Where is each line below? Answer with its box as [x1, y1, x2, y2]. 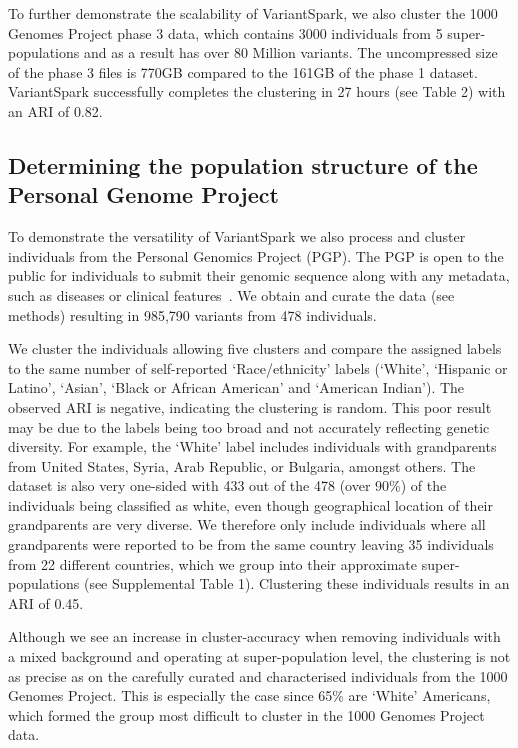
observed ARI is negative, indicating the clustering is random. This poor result [8, 396, 492, 417]
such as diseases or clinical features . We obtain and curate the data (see [8, 284, 455, 305]
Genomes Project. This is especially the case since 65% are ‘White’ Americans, [8, 685, 491, 706]
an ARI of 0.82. [8, 100, 103, 121]
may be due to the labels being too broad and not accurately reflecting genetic [8, 416, 490, 437]
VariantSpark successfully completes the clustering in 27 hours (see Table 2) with [8, 81, 506, 102]
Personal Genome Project [8, 179, 279, 210]
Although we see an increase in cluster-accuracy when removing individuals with [8, 626, 501, 647]
